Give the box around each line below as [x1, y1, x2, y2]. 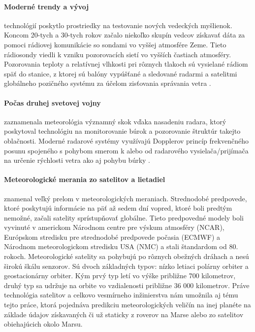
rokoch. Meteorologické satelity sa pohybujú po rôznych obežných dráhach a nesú [4, 251, 249, 261]
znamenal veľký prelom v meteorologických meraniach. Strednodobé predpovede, [4, 193, 247, 203]
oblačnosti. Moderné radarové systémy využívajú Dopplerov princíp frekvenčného [4, 135, 249, 146]
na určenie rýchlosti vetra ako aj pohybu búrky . [4, 155, 151, 165]
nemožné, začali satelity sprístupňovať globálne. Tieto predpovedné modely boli [4, 212, 244, 222]
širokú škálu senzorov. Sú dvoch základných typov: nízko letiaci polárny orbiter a [4, 260, 249, 271]
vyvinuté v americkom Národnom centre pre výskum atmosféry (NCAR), [4, 222, 224, 232]
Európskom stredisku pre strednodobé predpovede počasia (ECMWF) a [4, 231, 221, 242]
